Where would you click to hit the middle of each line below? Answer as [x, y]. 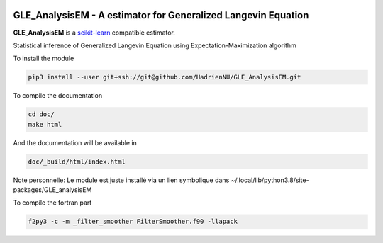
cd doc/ [41, 114]
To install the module [44, 58]
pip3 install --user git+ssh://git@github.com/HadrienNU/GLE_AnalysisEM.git [165, 77]
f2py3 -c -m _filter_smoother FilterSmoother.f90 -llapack [133, 222]
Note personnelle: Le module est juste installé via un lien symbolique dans [121, 180]
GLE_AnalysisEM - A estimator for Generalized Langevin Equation [161, 15]
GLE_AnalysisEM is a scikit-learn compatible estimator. [94, 33]
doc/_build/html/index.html [77, 162]
